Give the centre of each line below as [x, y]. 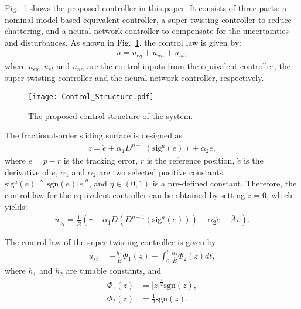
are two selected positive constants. [162, 172]
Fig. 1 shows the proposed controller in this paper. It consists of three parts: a [146, 8]
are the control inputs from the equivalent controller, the [189, 65]
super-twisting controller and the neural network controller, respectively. [134, 78]
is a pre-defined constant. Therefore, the [225, 183]
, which [279, 195]
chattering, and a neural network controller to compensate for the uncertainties [147, 31]
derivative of [27, 172]
